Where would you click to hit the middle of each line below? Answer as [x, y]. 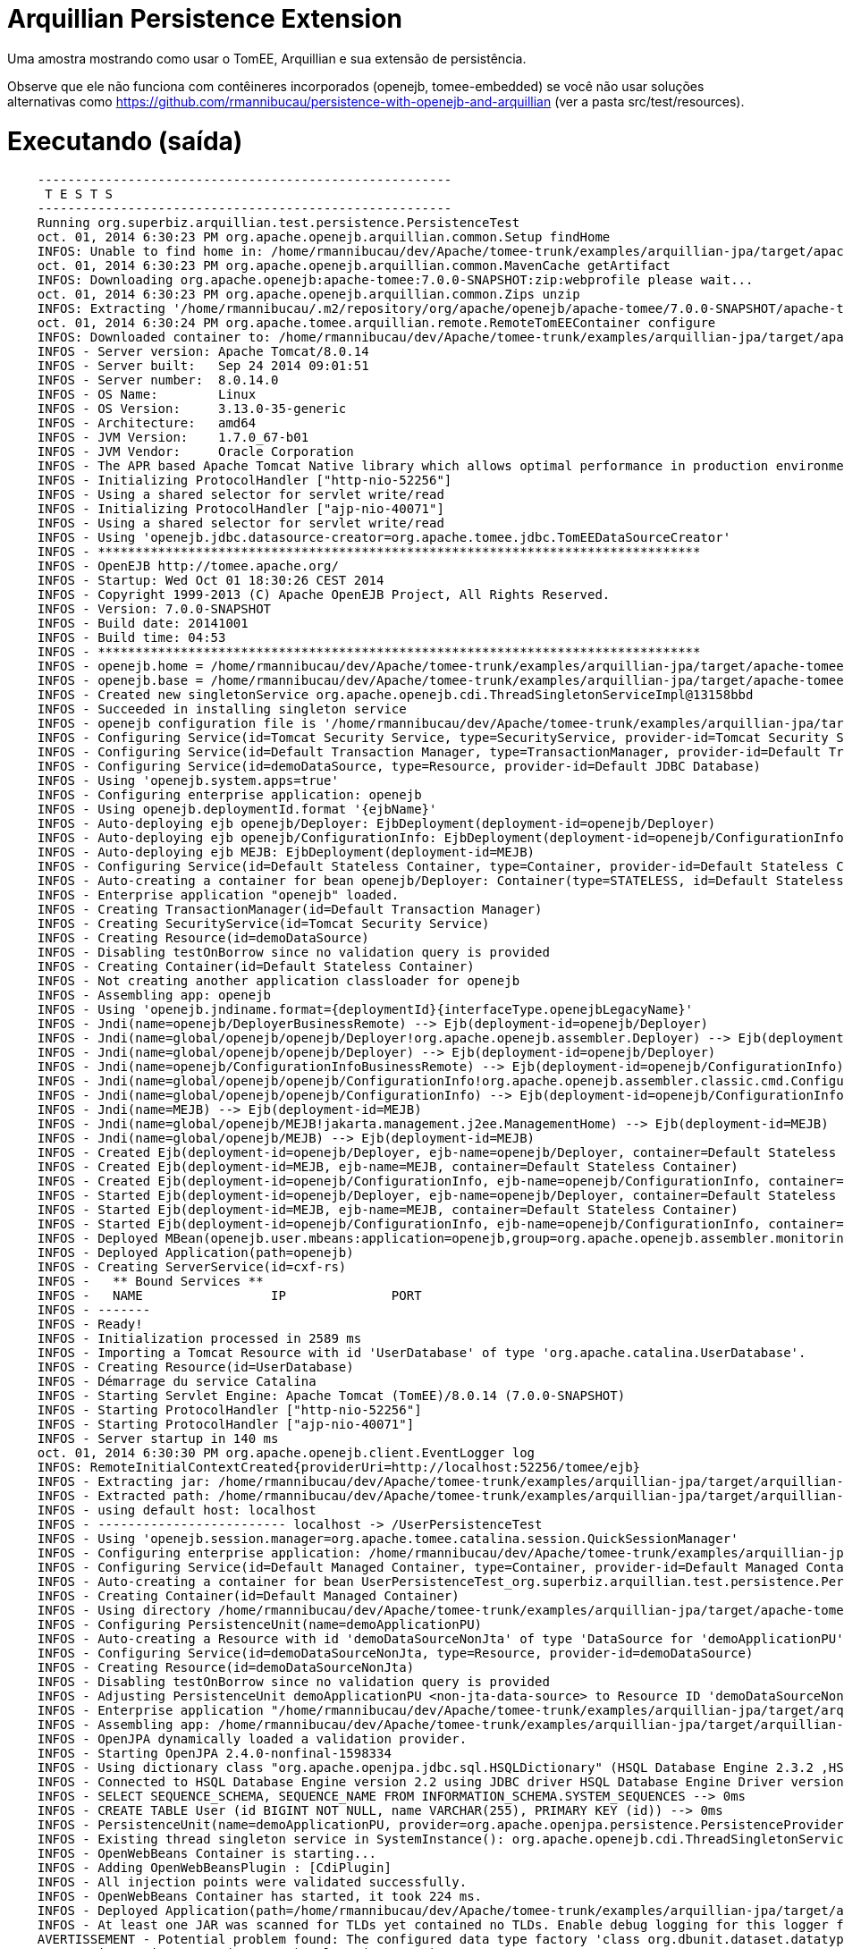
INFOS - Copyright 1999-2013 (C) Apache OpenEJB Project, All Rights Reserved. [324, 595]
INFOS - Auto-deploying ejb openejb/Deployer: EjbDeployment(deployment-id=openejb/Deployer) [376, 824]
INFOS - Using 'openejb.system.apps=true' [188, 781]
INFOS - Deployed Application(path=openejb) [195, 1253]
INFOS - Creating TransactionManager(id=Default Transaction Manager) [290, 910]
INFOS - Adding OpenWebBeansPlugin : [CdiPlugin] [214, 1868]
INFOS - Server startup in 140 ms [158, 1439]
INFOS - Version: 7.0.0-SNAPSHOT [154, 609]
